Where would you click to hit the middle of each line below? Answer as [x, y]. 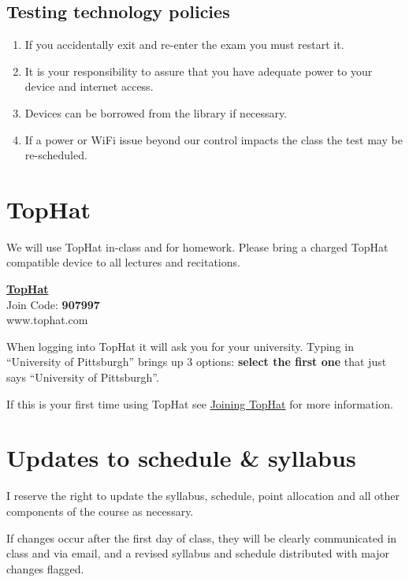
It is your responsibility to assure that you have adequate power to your [199, 71]
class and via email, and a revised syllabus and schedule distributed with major [198, 553]
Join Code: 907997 [53, 304]
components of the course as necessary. [100, 511]
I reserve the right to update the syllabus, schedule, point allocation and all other [203, 496]
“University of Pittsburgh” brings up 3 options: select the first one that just [197, 362]
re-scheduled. [56, 155]
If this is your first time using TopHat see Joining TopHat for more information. [200, 403]
